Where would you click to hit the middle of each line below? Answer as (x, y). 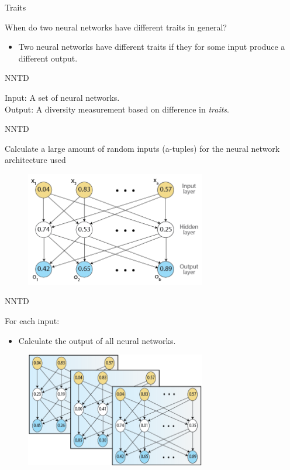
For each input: (32, 321)
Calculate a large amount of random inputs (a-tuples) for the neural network (142, 148)
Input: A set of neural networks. (62, 97)
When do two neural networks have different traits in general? (116, 27)
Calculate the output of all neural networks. (97, 340)
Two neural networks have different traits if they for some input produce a (152, 47)
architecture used (35, 160)
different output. (48, 58)
